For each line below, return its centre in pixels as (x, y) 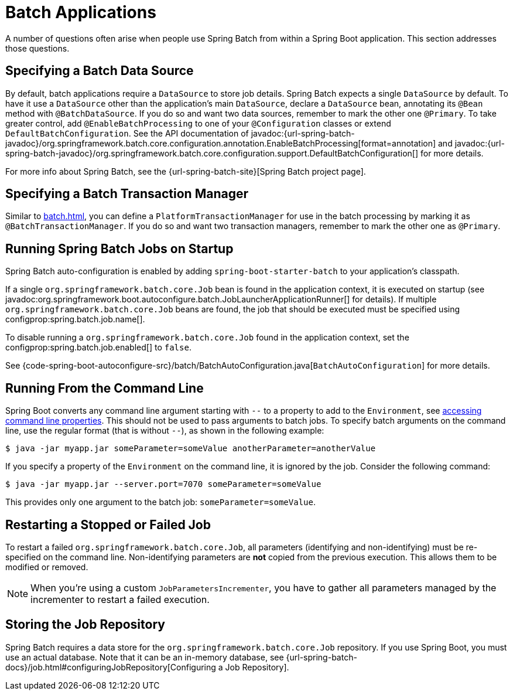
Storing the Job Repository (85, 625)
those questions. (37, 48)
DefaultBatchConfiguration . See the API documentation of (127, 133)
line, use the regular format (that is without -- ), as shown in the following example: (165, 431)
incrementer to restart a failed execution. (120, 599)
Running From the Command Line (105, 388)
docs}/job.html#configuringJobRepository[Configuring (111, 667)
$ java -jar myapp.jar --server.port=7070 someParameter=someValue (163, 484)
